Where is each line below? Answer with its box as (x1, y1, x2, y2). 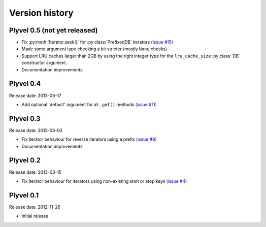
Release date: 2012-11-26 (9, 204, 61, 210)
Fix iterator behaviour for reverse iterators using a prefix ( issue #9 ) (21, 136, 157, 142)
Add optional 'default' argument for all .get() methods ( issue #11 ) (21, 101, 157, 107)
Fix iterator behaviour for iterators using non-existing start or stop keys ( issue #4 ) (21, 178, 187, 184)
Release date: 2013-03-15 (9, 169, 62, 175)
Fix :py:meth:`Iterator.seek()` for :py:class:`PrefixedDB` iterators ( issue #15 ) (21, 39, 173, 45)
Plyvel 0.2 (9, 156, 41, 164)
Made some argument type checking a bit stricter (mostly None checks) (21, 46, 167, 52)
